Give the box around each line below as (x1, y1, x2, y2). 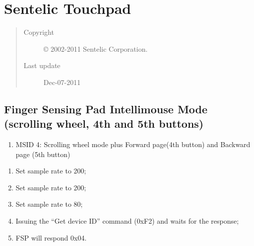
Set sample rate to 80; (15, 199, 83, 209)
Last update (23, 60, 61, 71)
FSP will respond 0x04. (15, 232, 87, 243)
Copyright (23, 27, 54, 37)
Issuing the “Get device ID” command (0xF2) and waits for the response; (15, 216, 239, 226)
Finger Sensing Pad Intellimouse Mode (4, 101, 208, 116)
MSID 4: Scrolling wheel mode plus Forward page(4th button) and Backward (15, 139, 251, 150)
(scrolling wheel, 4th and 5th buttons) (4, 116, 204, 131)
